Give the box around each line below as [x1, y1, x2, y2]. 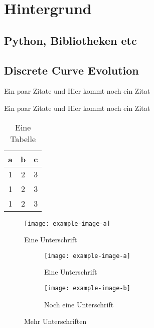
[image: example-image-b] [44, 285, 130, 292]
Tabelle [10, 133, 36, 145]
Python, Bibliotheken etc [4, 32, 137, 48]
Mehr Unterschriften [24, 316, 87, 326]
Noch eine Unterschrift [44, 299, 114, 309]
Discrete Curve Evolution [4, 62, 139, 78]
